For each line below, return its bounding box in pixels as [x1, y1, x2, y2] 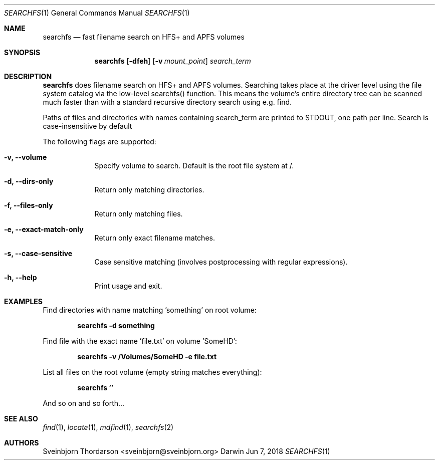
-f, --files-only [4, 201, 53, 209]
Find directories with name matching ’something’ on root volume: [43, 306, 257, 314]
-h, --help [4, 273, 37, 282]
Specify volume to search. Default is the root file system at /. [94, 161, 294, 170]
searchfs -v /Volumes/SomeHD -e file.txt [77, 352, 217, 361]
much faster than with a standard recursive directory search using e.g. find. [43, 98, 292, 106]
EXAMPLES [4, 297, 43, 306]
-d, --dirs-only [4, 177, 54, 185]
